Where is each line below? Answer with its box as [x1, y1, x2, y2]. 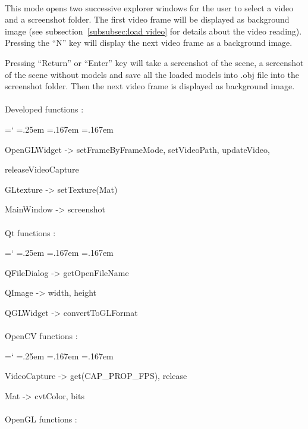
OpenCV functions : [5, 330, 78, 342]
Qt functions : [5, 226, 56, 239]
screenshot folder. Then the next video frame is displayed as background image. [5, 80, 295, 92]
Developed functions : [5, 103, 84, 115]
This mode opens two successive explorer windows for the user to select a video [5, 1, 294, 14]
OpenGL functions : [5, 413, 77, 425]
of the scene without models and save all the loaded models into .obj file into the [5, 68, 299, 80]
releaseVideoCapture [5, 163, 79, 176]
